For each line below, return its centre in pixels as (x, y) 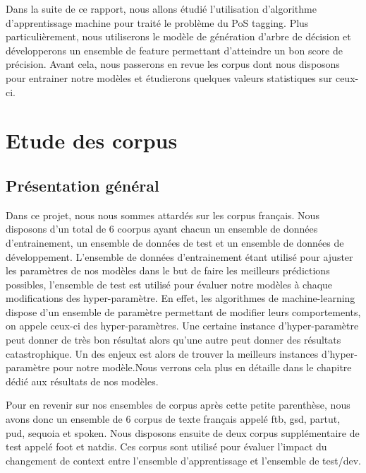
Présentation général (83, 185)
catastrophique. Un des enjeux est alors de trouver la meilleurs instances (162, 353)
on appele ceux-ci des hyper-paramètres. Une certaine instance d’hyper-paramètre (182, 326)
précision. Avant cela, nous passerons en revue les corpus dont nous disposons (173, 64)
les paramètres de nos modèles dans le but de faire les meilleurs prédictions (168, 270)
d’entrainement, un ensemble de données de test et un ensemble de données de (175, 242)
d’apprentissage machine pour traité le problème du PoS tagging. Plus (157, 22)
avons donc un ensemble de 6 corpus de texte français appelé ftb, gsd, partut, (173, 419)
